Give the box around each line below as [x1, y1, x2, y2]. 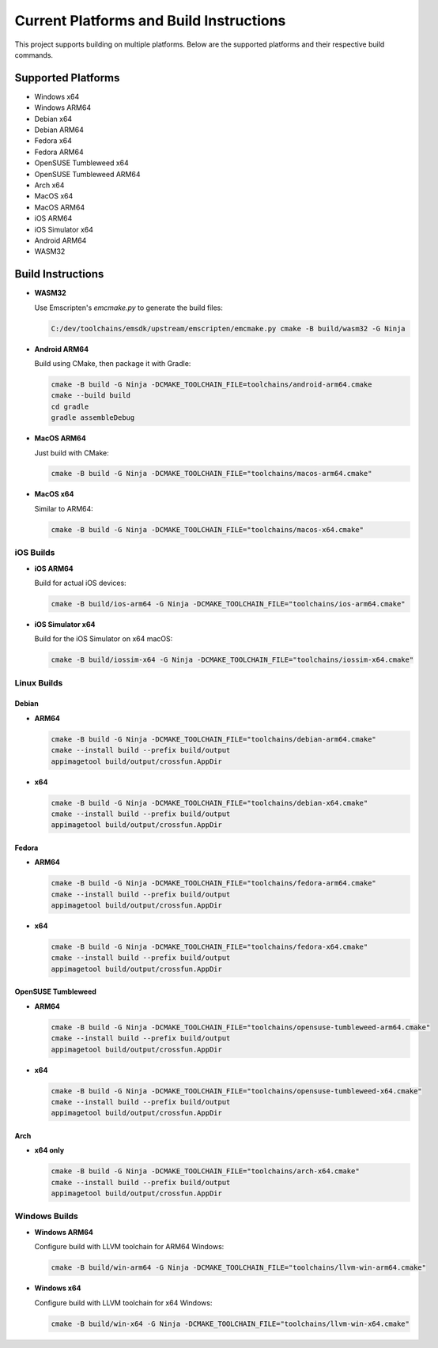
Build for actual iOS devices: [34, 578, 126, 587]
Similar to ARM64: [34, 504, 94, 513]
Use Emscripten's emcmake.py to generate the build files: [34, 303, 223, 312]
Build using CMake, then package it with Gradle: [34, 358, 191, 368]
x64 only [34, 1146, 65, 1155]
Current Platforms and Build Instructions [14, 12, 286, 29]
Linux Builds [14, 677, 63, 688]
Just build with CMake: [34, 447, 110, 458]
